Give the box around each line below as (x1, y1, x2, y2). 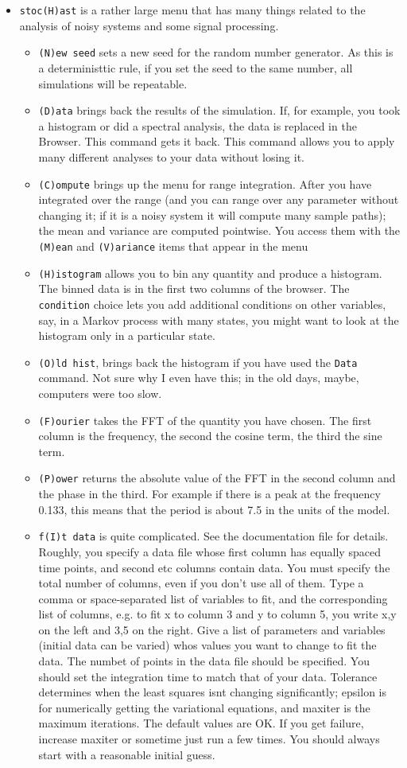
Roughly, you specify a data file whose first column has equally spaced (38, 543, 381, 559)
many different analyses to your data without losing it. (38, 148, 304, 165)
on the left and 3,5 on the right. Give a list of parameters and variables (38, 621, 386, 637)
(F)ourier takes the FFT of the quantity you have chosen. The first (38, 411, 372, 428)
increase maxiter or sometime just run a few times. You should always (38, 731, 380, 747)
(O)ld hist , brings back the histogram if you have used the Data (38, 353, 358, 370)
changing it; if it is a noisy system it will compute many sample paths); (38, 206, 386, 223)
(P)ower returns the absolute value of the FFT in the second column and (38, 470, 396, 486)
